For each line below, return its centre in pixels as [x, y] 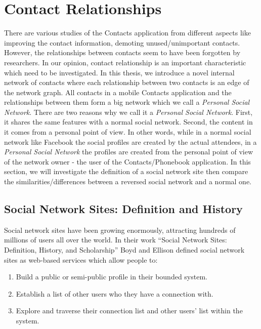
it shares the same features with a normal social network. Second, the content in [128, 122]
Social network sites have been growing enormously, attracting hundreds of [120, 230]
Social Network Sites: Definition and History [123, 209]
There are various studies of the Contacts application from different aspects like [127, 33]
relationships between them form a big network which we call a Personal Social [127, 102]
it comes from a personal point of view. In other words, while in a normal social [128, 132]
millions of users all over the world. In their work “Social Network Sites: [116, 240]
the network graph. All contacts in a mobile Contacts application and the [118, 92]
